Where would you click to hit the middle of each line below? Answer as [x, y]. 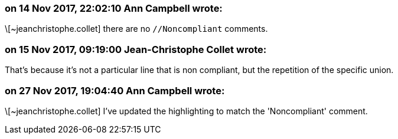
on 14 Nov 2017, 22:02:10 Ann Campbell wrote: [114, 8]
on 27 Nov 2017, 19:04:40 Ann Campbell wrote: [115, 90]
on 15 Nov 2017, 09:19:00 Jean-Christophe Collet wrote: [136, 49]
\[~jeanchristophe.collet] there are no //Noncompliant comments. [136, 29]
